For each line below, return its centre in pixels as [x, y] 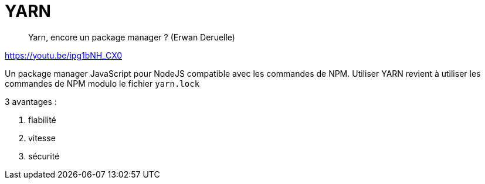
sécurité [44, 156]
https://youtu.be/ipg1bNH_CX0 [64, 55]
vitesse [42, 138]
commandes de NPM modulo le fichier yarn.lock [102, 83]
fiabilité [42, 120]
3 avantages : [31, 101]
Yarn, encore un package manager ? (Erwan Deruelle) [132, 37]
